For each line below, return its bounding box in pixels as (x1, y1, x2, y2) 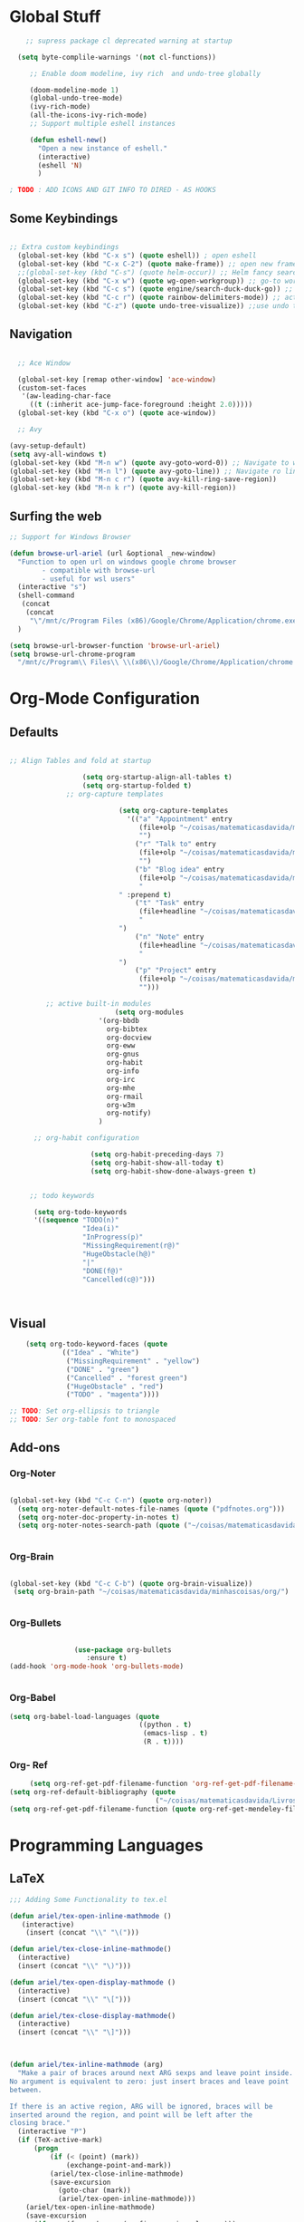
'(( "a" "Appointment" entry (126, 814, 233, 824)
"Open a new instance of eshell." (37, 143, 168, 153)
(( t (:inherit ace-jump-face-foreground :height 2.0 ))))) (29, 401, 253, 410)
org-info (106, 1067, 140, 1076)
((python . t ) (138, 1720, 193, 1730)
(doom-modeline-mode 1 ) (29, 85, 119, 94)
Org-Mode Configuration (9, 689, 201, 709)
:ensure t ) (86, 1654, 128, 1663)
